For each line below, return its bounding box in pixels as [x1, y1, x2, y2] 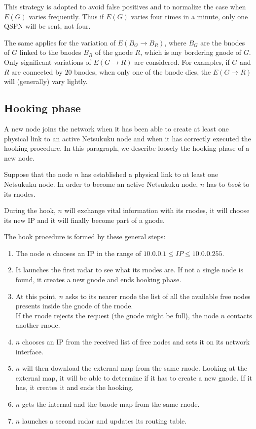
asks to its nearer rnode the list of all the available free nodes [65, 291, 251, 301]
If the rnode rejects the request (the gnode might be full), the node [15, 310, 219, 320]
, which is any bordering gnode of [140, 47, 242, 57]
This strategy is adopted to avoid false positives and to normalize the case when [4, 1, 246, 11]
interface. [15, 346, 43, 356]
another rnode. [15, 320, 60, 330]
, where [164, 37, 186, 47]
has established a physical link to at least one [81, 169, 218, 179]
